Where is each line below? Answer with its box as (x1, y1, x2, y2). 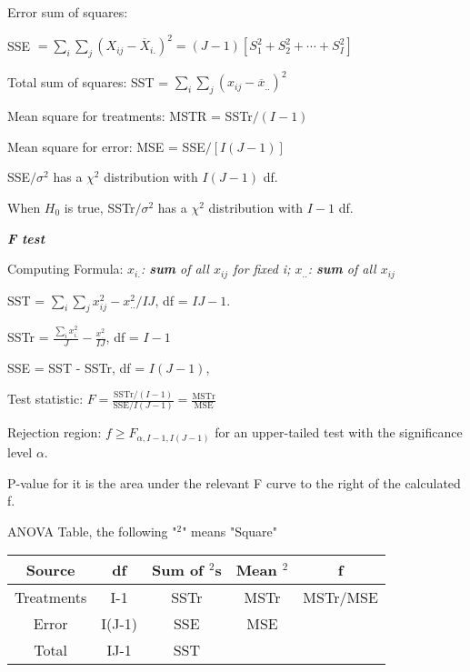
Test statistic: (7, 389, 84, 408)
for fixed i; (233, 259, 291, 278)
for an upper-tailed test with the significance (215, 423, 463, 442)
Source (25, 559, 75, 581)
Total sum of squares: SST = (7, 72, 169, 91)
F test (7, 228, 45, 247)
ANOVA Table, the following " (7, 521, 177, 540)
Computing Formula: (7, 259, 124, 278)
